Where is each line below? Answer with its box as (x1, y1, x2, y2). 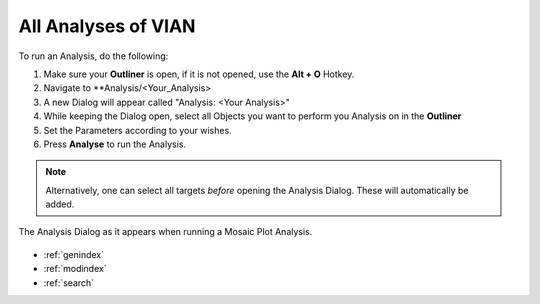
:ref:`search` (43, 276, 95, 289)
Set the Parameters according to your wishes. (43, 124, 232, 136)
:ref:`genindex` (43, 248, 105, 260)
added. (45, 198, 75, 210)
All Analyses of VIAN (18, 15, 196, 37)
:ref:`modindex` (43, 263, 107, 275)
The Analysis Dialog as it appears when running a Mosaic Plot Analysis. (18, 226, 313, 238)
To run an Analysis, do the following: (18, 50, 169, 62)
